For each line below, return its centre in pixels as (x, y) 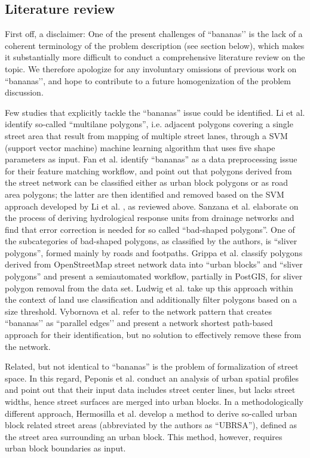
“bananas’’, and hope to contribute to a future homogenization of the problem (148, 80)
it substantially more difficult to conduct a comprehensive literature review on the (155, 57)
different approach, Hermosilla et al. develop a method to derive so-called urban (151, 413)
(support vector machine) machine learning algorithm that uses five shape (140, 147)
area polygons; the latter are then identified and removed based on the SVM (145, 194)
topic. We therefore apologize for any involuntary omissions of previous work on (151, 68)
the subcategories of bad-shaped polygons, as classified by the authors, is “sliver (151, 241)
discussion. (24, 92)
